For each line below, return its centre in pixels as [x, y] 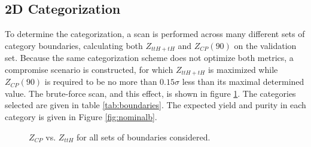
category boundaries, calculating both [74, 45]
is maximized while [243, 69]
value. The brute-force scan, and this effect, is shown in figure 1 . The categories [150, 93]
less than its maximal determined [243, 82]
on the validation [265, 45]
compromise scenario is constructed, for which [89, 69]
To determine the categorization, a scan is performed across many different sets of [155, 34]
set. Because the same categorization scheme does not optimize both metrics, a [149, 58]
